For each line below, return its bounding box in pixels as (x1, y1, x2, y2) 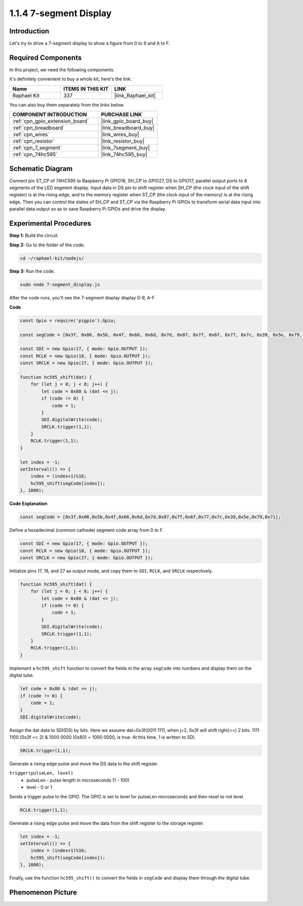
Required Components (9, 53, 82, 62)
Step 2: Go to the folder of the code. (9, 242, 85, 248)
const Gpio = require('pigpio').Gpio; (20, 318, 116, 323)
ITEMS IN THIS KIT (63, 85, 109, 92)
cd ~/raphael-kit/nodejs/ (20, 255, 84, 261)
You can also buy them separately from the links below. (9, 102, 125, 108)
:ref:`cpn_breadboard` (12, 124, 65, 132)
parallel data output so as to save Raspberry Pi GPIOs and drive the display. (9, 206, 167, 212)
